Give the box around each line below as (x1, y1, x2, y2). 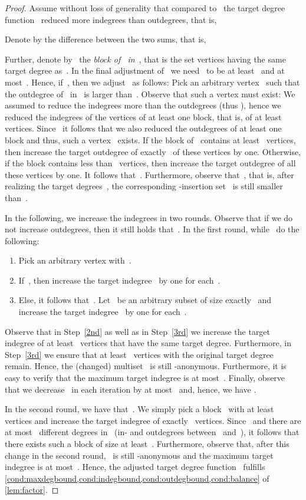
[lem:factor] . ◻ (5, 483, 59, 496)
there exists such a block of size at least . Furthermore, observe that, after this (5, 437, 289, 449)
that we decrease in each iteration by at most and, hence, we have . (5, 383, 256, 395)
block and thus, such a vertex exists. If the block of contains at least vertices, (5, 133, 296, 146)
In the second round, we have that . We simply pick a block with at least (5, 403, 274, 415)
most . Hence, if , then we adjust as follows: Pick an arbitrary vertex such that (5, 75, 300, 88)
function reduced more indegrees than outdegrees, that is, (5, 13, 217, 25)
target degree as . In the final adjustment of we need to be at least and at (5, 64, 285, 77)
